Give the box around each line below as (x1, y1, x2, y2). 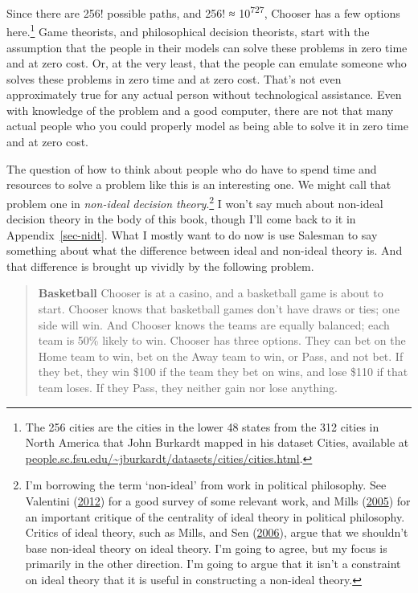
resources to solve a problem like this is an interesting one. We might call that (6, 176, 391, 193)
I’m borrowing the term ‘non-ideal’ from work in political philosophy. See (25, 476, 387, 493)
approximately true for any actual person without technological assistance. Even (6, 86, 402, 103)
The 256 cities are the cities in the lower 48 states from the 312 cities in (25, 418, 379, 435)
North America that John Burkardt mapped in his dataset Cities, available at (25, 434, 409, 451)
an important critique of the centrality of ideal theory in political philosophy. (25, 508, 405, 525)
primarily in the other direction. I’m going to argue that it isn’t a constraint (25, 555, 401, 572)
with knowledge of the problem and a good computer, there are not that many (6, 101, 394, 118)
